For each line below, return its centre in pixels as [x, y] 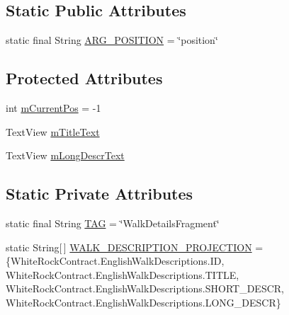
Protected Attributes [84, 78]
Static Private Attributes [100, 194]
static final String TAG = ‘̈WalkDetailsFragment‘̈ [113, 223]
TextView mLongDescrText [65, 155]
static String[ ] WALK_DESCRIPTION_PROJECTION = [135, 247]
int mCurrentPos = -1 [53, 108]
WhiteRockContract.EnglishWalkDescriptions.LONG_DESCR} [143, 302]
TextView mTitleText [53, 131]
